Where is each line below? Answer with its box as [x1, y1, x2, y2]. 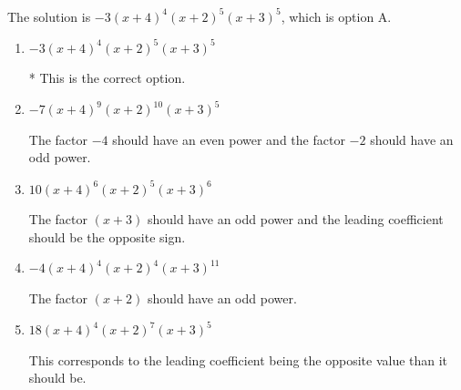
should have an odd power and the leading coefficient [147, 210, 444, 229]
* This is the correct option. [28, 68, 186, 87]
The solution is [7, 6, 91, 26]
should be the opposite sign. [28, 227, 186, 246]
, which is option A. [281, 6, 392, 26]
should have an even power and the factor [112, 129, 345, 149]
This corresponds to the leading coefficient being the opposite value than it [28, 350, 448, 369]
